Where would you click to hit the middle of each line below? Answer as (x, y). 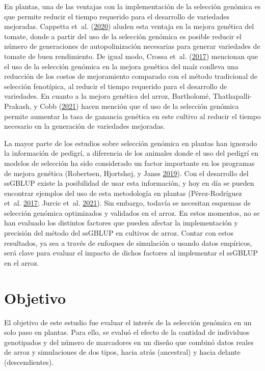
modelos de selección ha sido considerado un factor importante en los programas (129, 163)
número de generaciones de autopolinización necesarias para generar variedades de (132, 46)
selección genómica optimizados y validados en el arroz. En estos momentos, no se (132, 212)
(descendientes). (29, 362)
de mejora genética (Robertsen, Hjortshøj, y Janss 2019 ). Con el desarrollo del (126, 173)
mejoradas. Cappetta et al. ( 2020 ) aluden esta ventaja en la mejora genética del (129, 26)
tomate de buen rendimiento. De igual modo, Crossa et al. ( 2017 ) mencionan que (131, 56)
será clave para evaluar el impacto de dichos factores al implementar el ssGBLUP (131, 253)
